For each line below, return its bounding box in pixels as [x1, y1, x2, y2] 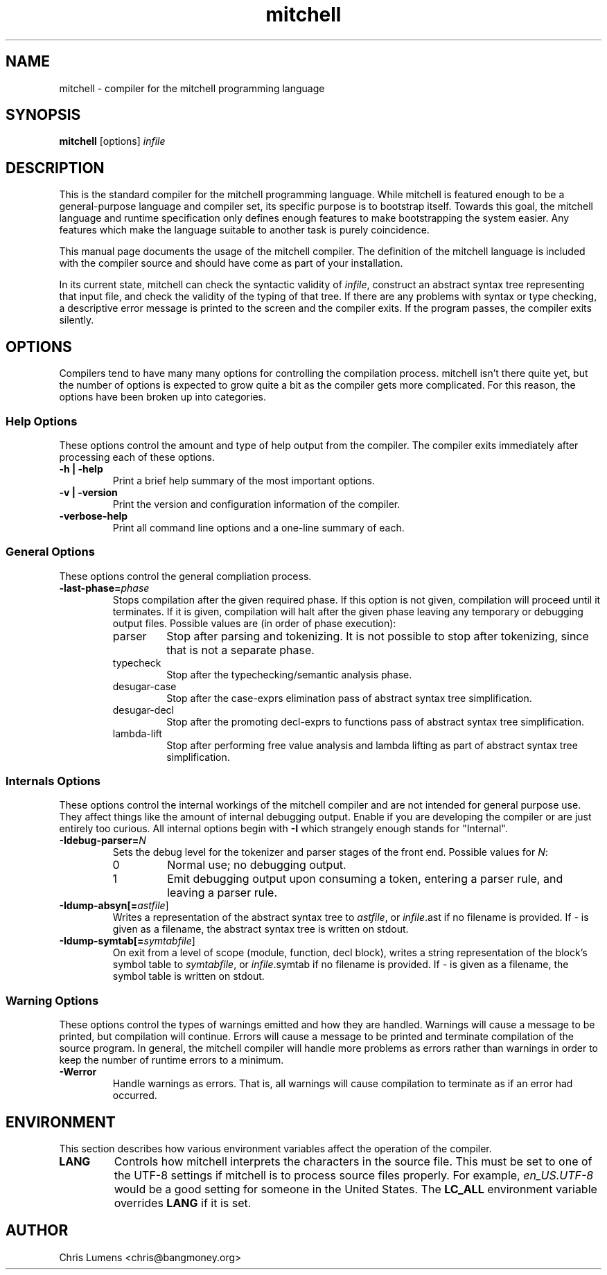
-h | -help [59, 462, 103, 475]
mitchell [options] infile [59, 135, 166, 148]
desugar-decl [112, 703, 174, 716]
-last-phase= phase [59, 581, 150, 594]
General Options [6, 545, 95, 559]
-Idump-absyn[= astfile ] [59, 899, 169, 912]
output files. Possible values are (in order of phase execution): [112, 617, 396, 629]
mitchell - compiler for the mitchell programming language [59, 82, 325, 94]
